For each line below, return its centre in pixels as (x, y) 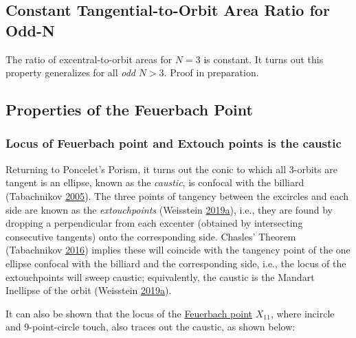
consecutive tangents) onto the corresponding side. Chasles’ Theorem (151, 236)
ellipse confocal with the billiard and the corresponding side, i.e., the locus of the (176, 263)
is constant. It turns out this (264, 59)
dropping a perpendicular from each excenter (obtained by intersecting (154, 223)
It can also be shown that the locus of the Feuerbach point (129, 313)
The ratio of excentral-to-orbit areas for (89, 59)
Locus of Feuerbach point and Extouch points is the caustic (174, 143)
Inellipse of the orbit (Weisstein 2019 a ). (89, 290)
